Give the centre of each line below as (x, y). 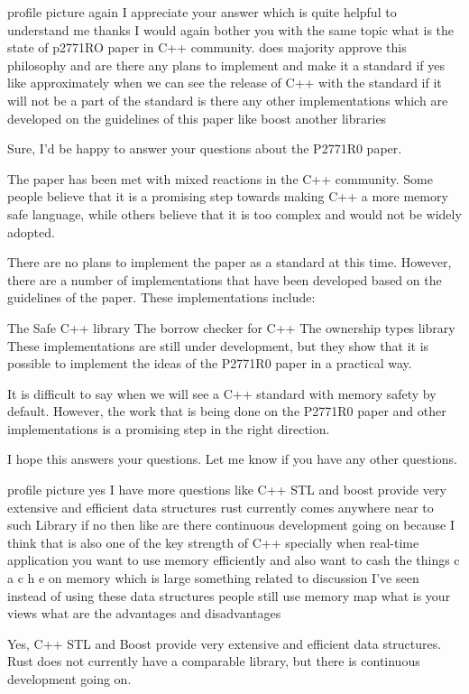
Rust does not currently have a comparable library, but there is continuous (214, 661)
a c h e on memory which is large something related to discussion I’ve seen (213, 578)
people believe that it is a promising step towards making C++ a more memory (228, 196)
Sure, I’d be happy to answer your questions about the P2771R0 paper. (205, 148)
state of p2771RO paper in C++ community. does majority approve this (207, 47)
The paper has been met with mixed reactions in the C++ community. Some (220, 178)
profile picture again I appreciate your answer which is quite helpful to (202, 12)
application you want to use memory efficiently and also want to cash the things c (234, 560)
